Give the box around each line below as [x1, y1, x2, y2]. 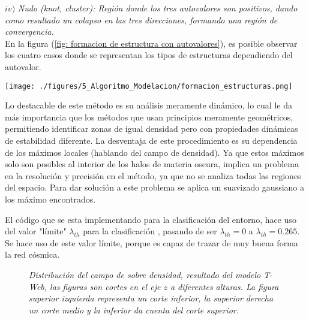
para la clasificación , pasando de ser [83, 225, 217, 237]
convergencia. [5, 25, 54, 38]
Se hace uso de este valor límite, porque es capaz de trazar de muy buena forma [5, 236, 298, 249]
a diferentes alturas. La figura [170, 280, 279, 292]
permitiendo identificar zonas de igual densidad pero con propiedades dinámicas [5, 122, 298, 135]
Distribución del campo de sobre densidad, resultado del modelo [29, 268, 261, 280]
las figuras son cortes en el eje [50, 280, 161, 292]
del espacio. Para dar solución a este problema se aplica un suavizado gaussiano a [5, 181, 304, 194]
